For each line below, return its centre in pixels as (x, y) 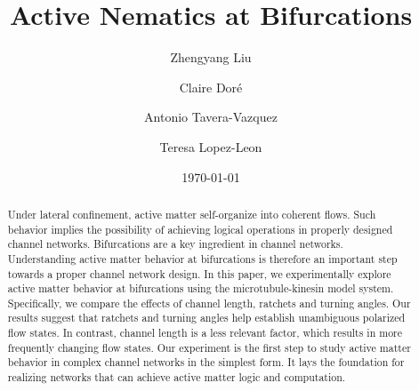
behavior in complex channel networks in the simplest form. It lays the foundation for (206, 362)
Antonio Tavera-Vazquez (211, 117)
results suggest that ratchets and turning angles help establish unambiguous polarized (206, 318)
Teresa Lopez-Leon (211, 146)
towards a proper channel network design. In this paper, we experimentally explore (199, 273)
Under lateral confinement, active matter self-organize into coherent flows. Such (192, 214)
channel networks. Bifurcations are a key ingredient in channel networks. (175, 244)
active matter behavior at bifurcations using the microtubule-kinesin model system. (201, 288)
